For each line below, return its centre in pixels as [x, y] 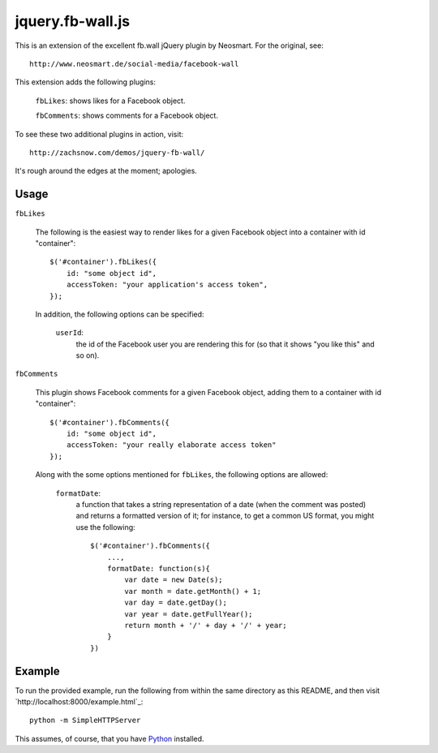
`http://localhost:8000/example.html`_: [79, 701]
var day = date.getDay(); [176, 603]
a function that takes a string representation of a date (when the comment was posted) [221, 504]
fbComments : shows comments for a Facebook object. [127, 116]
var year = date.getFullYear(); [189, 614]
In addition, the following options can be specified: [120, 314]
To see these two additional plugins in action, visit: [99, 134]
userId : [70, 333]
